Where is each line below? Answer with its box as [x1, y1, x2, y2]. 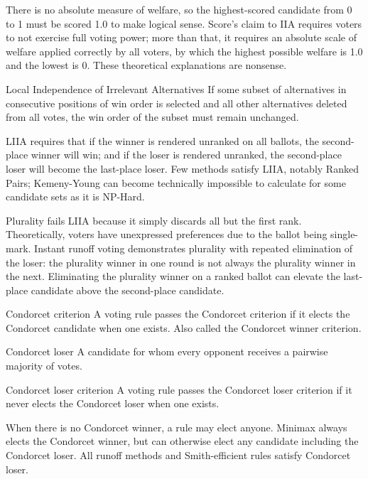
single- [330, 227, 359, 242]
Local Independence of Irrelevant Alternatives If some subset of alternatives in [6, 81, 347, 96]
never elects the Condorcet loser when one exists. [6, 396, 220, 411]
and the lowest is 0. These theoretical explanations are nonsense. [6, 58, 287, 72]
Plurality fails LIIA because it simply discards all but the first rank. [6, 212, 302, 227]
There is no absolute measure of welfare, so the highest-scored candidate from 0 [6, 2, 352, 16]
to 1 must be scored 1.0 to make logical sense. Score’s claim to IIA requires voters [6, 16, 362, 31]
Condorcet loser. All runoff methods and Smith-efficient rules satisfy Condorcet [6, 448, 351, 463]
